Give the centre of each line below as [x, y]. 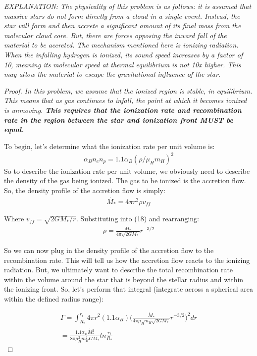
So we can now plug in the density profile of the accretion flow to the [109, 250]
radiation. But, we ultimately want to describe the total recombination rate [119, 270]
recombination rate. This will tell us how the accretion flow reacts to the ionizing [127, 260]
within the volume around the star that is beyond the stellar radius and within [124, 279]
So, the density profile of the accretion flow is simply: [85, 190]
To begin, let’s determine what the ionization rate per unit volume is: [109, 146]
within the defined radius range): [54, 298]
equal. [14, 129]
